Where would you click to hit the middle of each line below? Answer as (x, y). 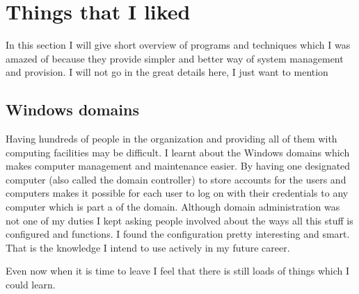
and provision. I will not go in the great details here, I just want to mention (167, 72)
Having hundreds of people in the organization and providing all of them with (171, 139)
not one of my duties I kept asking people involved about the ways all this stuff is (179, 220)
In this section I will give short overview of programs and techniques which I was (178, 45)
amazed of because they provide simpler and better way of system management (175, 58)
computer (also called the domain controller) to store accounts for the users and (176, 179)
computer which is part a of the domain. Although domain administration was (173, 207)
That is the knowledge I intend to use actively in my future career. (148, 247)
